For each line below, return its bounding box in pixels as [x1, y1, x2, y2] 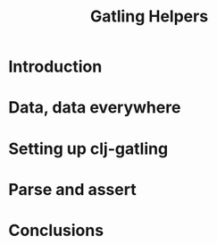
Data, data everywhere [8, 97, 181, 118]
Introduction [8, 56, 103, 77]
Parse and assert [8, 179, 137, 199]
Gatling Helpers [89, 6, 209, 27]
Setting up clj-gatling [8, 139, 169, 158]
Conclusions [8, 220, 104, 241]
